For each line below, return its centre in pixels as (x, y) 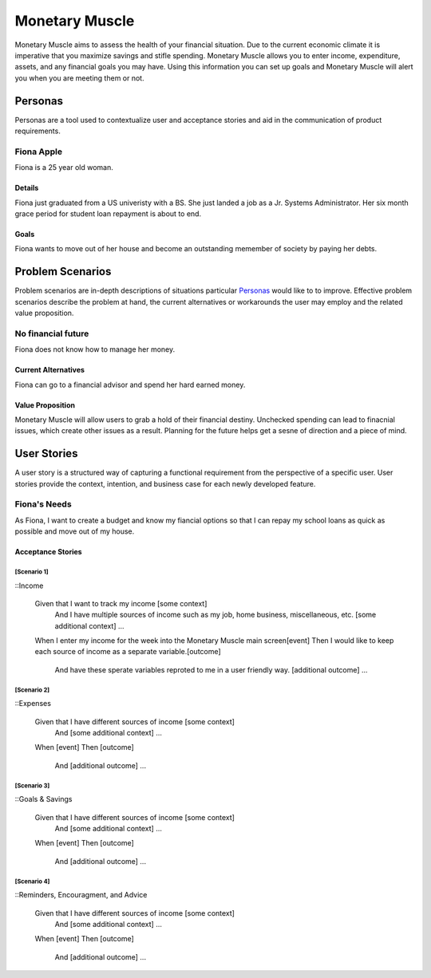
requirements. (38, 131)
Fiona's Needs (43, 504)
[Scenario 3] (32, 786)
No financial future (52, 333)
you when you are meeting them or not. (79, 78)
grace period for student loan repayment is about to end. (108, 213)
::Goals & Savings (43, 799)
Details (27, 188)
